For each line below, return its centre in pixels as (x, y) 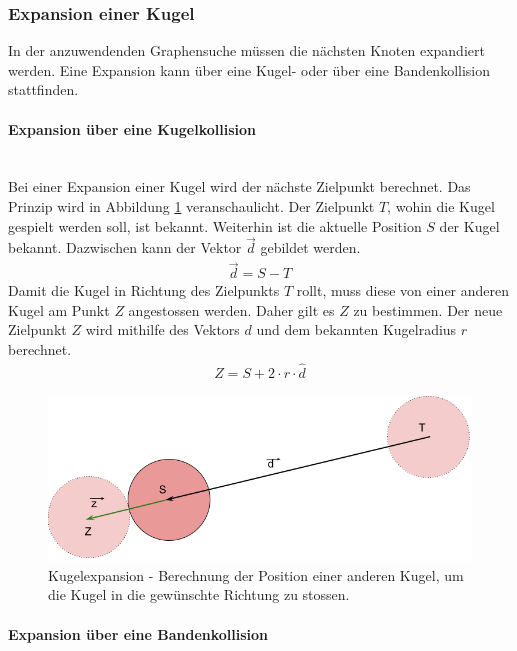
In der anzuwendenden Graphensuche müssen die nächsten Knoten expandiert (246, 50)
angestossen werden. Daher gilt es (231, 309)
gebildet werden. (310, 247)
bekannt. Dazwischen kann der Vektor (125, 247)
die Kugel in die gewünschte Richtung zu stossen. (199, 594)
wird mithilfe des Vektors (162, 329)
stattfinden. (43, 89)
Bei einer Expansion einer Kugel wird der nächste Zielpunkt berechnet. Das (239, 186)
